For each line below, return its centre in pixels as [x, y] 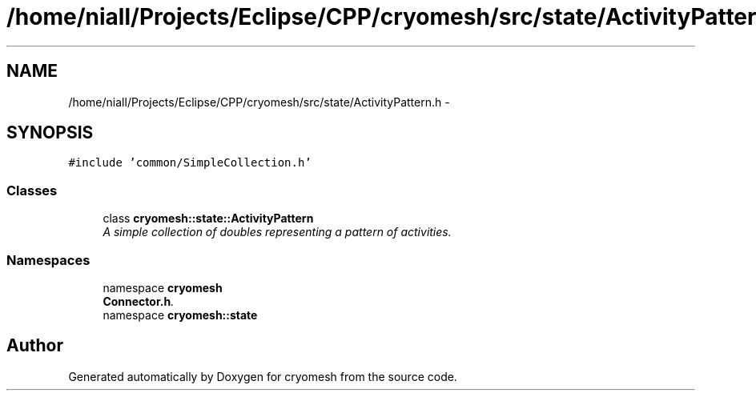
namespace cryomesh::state [180, 315]
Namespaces [48, 260]
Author [35, 346]
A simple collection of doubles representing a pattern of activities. [277, 232]
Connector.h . [139, 301]
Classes [32, 190]
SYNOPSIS [50, 133]
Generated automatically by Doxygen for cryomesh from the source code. [263, 376]
